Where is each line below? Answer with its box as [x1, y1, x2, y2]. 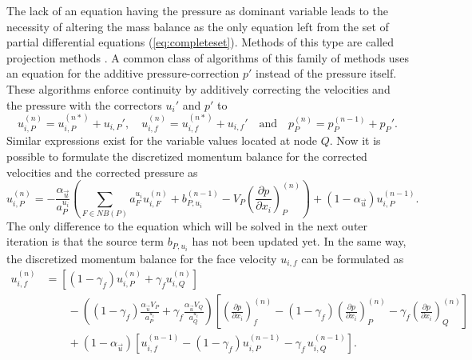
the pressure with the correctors [6, 96, 162, 113]
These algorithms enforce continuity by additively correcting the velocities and [6, 80, 391, 97]
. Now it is [329, 132, 381, 149]
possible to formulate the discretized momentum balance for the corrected [6, 147, 367, 164]
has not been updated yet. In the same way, [192, 233, 407, 250]
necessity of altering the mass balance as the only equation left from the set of [6, 18, 389, 34]
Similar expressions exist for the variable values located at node [6, 132, 318, 149]
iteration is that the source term [6, 233, 165, 250]
